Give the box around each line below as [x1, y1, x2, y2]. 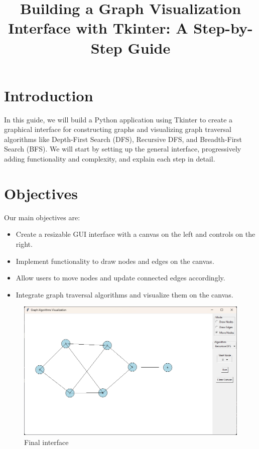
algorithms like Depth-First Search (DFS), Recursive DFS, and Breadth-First [4, 133, 242, 144]
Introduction [4, 85, 93, 105]
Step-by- [193, 18, 253, 38]
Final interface [24, 436, 69, 447]
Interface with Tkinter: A [8, 18, 188, 38]
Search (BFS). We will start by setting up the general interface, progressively [4, 143, 241, 154]
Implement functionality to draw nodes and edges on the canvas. [16, 255, 214, 266]
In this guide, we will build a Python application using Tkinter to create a [4, 114, 233, 124]
